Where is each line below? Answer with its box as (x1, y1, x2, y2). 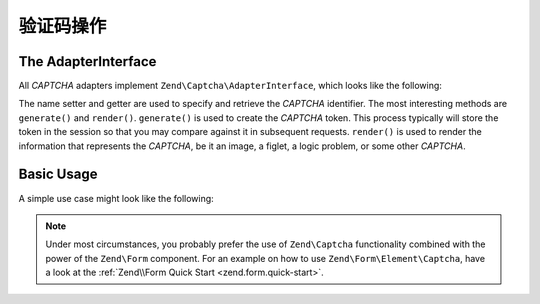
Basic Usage (18, 166, 98, 183)
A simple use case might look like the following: (18, 192, 214, 204)
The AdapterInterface (18, 53, 157, 70)
